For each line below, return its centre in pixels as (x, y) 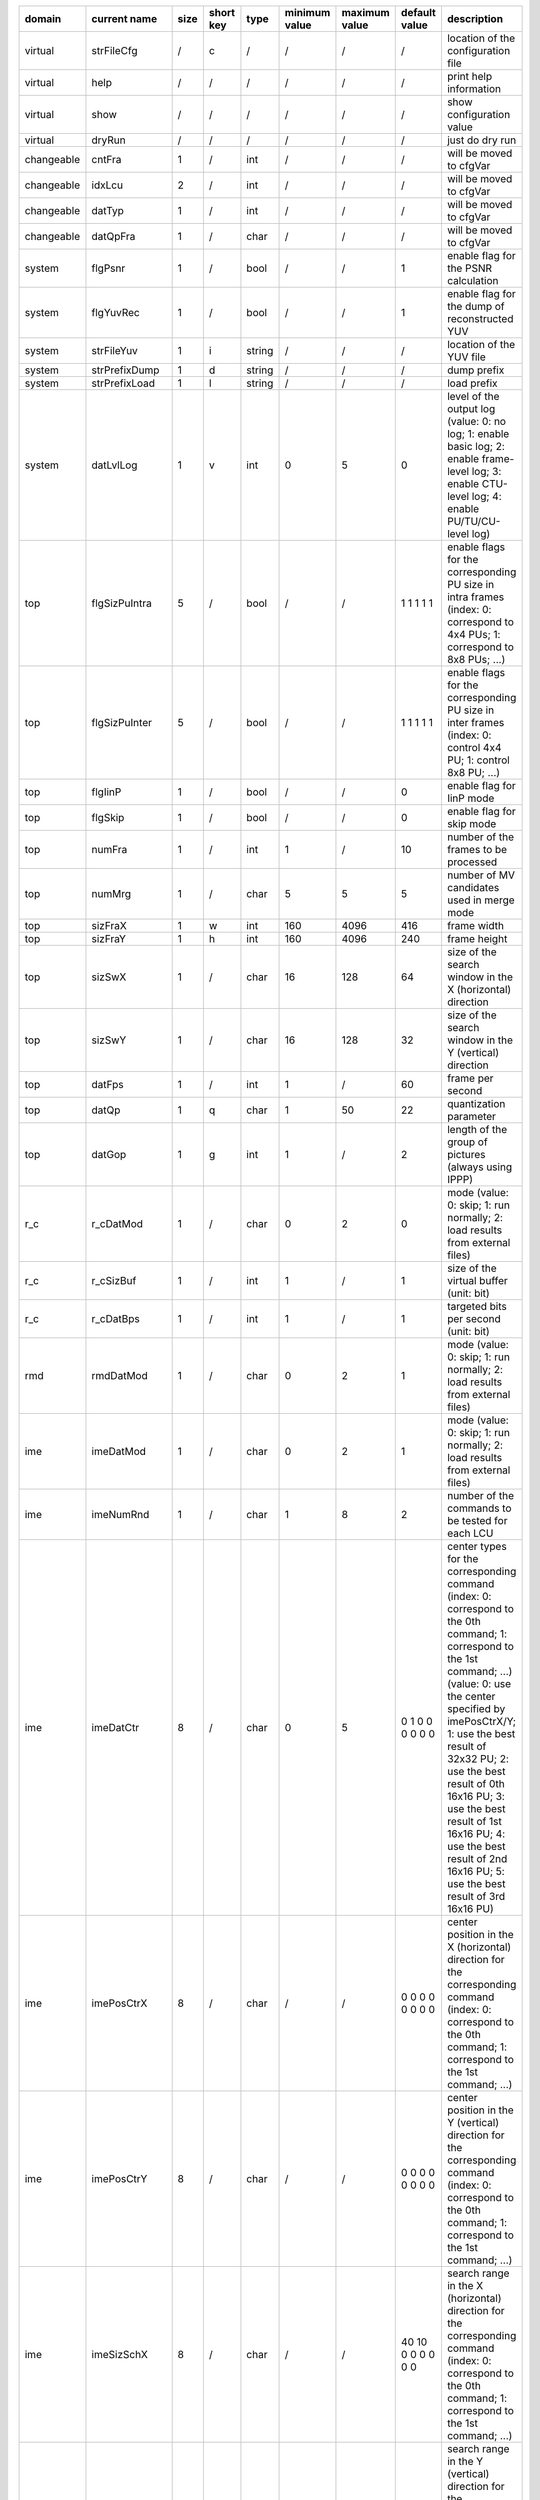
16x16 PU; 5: (475, 1871)
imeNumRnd (120, 1514)
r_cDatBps (115, 1318)
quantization (476, 1103)
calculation (472, 280)
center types (476, 1546)
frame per (470, 1078)
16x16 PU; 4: (476, 1833)
